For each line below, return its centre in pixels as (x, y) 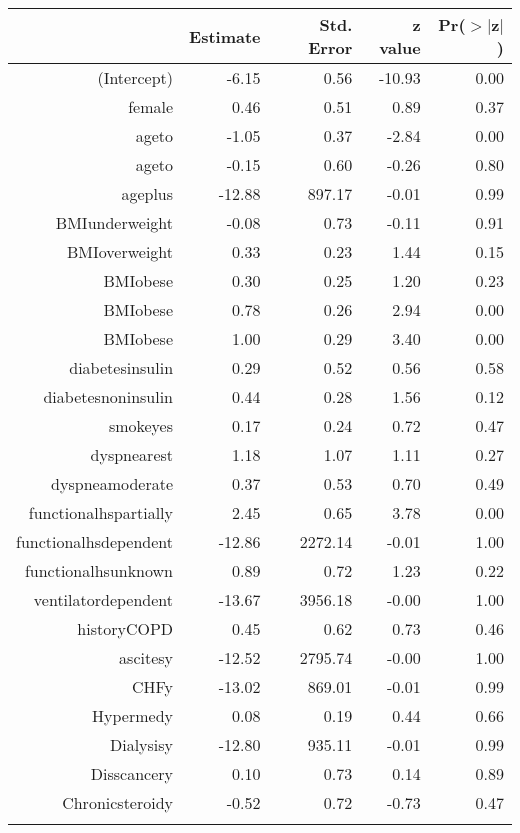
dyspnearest (132, 454)
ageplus (147, 193)
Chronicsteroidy (118, 802)
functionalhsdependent (95, 541)
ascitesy (146, 657)
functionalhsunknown (99, 570)
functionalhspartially (101, 512)
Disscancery (132, 773)
